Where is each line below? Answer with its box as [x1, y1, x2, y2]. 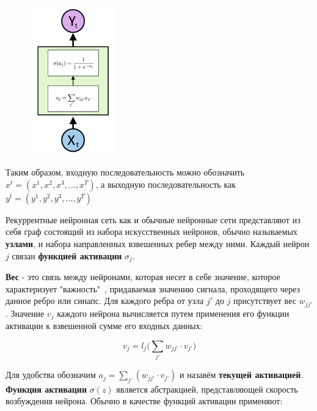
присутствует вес [233, 294, 296, 307]
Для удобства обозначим [5, 368, 96, 381]
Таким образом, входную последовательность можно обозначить [5, 166, 245, 179]
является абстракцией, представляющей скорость [116, 382, 298, 395]
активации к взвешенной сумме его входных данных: [5, 319, 203, 332]
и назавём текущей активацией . [180, 368, 304, 381]
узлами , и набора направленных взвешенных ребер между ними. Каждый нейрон [5, 237, 310, 250]
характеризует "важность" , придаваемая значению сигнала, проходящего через [5, 282, 300, 295]
